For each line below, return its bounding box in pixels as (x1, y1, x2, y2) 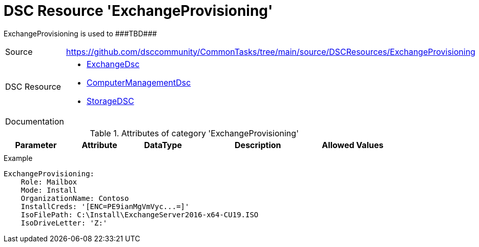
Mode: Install (20, 186, 77, 194)
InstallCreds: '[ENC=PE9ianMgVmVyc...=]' (20, 202, 190, 211)
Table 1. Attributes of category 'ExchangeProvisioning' (90, 128, 299, 138)
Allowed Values (322, 139, 384, 150)
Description (235, 139, 281, 150)
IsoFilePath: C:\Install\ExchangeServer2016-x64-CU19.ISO (20, 210, 259, 219)
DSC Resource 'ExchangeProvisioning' (4, 2, 273, 19)
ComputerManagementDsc (87, 77, 191, 88)
